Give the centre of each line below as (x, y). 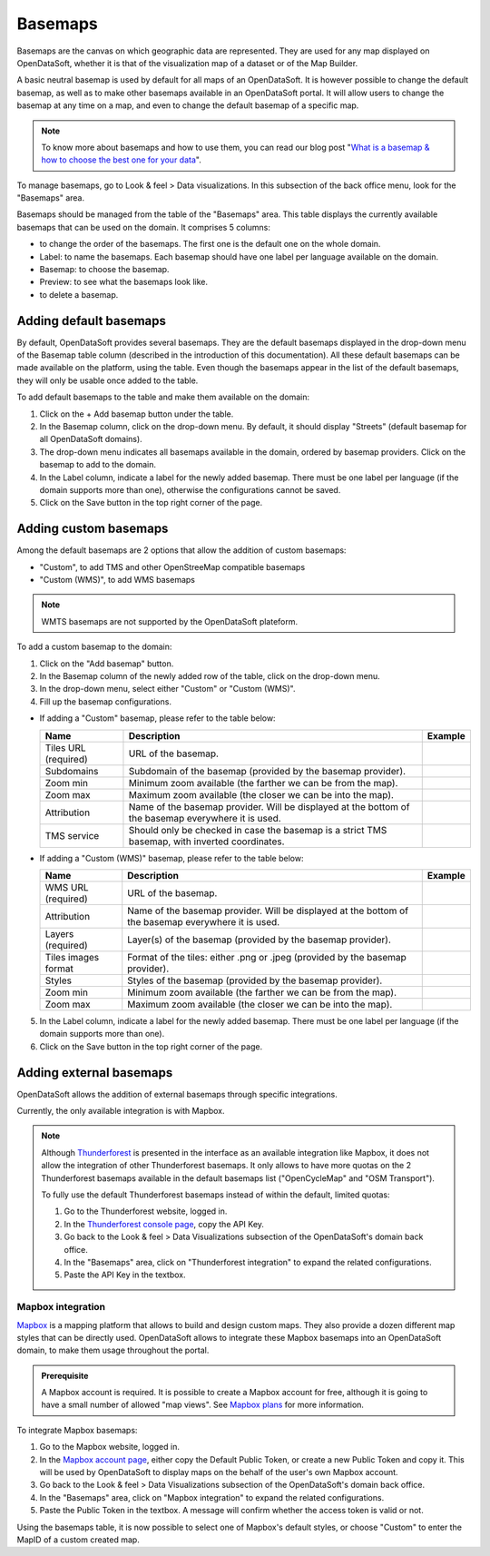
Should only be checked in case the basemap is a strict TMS (258, 830)
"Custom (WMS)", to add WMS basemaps (117, 580)
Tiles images (72, 957)
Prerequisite (65, 1375)
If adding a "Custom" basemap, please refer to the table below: (157, 718)
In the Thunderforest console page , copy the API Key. (164, 1224)
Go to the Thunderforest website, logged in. (146, 1211)
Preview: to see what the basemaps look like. (124, 282)
